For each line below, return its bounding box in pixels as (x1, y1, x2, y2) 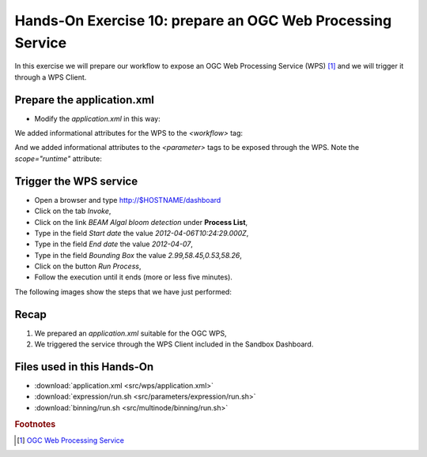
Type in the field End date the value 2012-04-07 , (34, 239, 194, 249)
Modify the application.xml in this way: (34, 114, 161, 123)
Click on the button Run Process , (34, 261, 142, 272)
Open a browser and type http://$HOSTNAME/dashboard (34, 195, 221, 204)
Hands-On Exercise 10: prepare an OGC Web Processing (14, 12, 392, 29)
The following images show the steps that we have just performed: (14, 287, 232, 296)
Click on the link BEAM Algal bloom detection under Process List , (34, 217, 248, 227)
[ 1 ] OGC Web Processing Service (17, 435, 124, 445)
